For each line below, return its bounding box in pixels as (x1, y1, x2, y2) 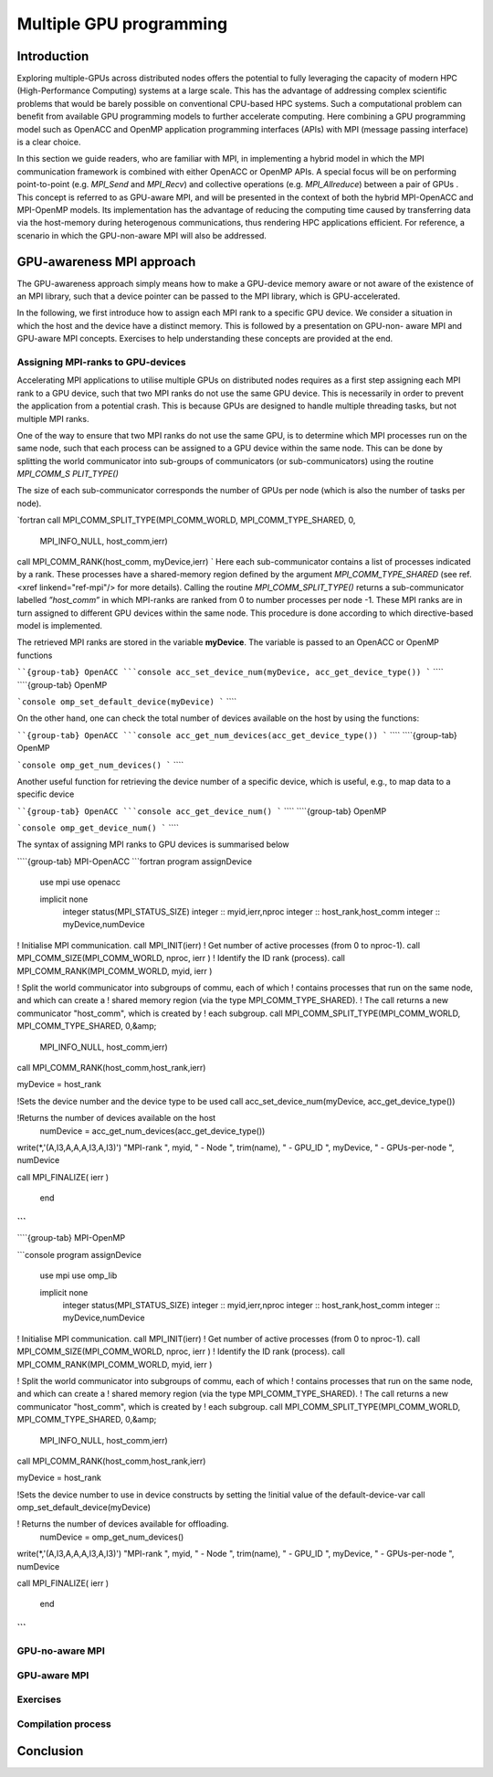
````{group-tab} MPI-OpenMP (16, 1232, 126, 1243)
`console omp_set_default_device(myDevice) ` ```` (16, 695, 237, 707)
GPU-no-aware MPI (16, 1645, 105, 1657)
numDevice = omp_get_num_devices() (39, 1531, 184, 1542)
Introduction (16, 48, 89, 64)
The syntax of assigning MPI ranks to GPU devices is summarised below (16, 839, 289, 850)
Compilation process (16, 1718, 111, 1730)
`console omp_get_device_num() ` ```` (16, 822, 180, 833)
